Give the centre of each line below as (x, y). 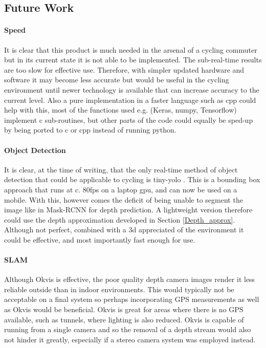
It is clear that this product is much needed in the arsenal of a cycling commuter (131, 49)
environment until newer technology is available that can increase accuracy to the (132, 89)
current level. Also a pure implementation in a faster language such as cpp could (130, 100)
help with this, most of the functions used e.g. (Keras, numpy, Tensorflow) (120, 110)
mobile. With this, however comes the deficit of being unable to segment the (124, 199)
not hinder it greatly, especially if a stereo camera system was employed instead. (130, 339)
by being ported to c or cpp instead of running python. (90, 130)
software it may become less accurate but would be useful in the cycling (117, 80)
